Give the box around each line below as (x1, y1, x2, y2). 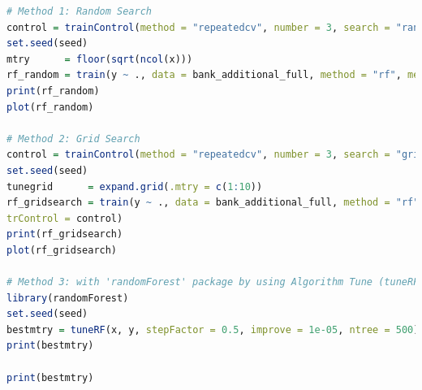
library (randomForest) (6, 292, 129, 304)
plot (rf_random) (6, 101, 94, 113)
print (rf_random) (6, 84, 100, 97)
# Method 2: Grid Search (6, 132, 140, 145)
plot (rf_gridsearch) (6, 244, 118, 256)
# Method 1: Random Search (6, 6, 152, 17)
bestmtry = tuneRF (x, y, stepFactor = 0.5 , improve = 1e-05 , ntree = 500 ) (6, 323, 420, 336)
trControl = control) (6, 212, 123, 224)
